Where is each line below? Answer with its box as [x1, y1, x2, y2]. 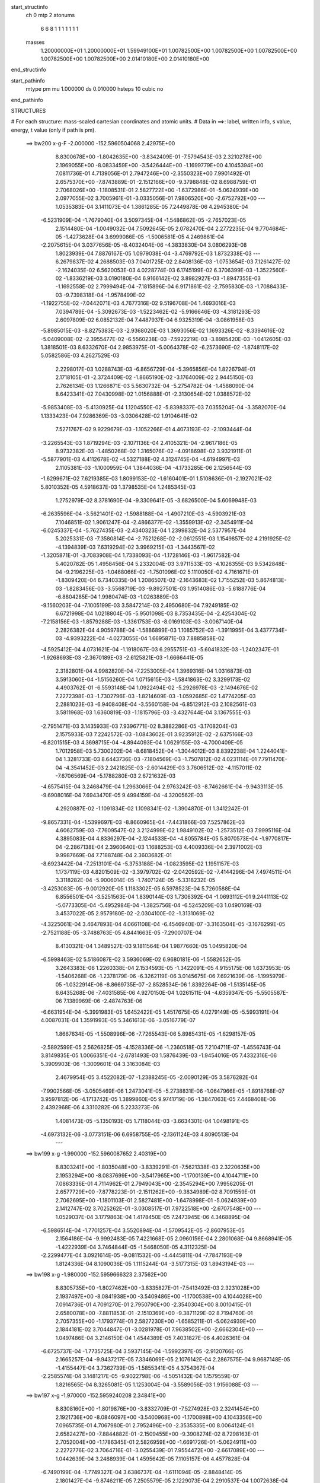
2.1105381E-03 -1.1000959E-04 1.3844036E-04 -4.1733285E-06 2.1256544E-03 [55, 464, 251, 471]
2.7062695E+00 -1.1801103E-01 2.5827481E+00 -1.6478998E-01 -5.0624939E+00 [55, 1196, 257, 1204]
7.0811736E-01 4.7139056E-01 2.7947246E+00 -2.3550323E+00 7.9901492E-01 [55, 170, 251, 177]
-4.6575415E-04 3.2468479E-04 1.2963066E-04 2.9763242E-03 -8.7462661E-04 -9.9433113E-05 [40, 783, 283, 790]
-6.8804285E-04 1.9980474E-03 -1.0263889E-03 [55, 593, 178, 600]
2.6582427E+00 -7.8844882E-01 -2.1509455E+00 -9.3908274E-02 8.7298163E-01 [55, 1430, 259, 1437]
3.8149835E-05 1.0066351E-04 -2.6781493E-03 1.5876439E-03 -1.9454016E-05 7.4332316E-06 [40, 1052, 277, 1059]
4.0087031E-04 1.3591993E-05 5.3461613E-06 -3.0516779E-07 [40, 1017, 196, 1024]
